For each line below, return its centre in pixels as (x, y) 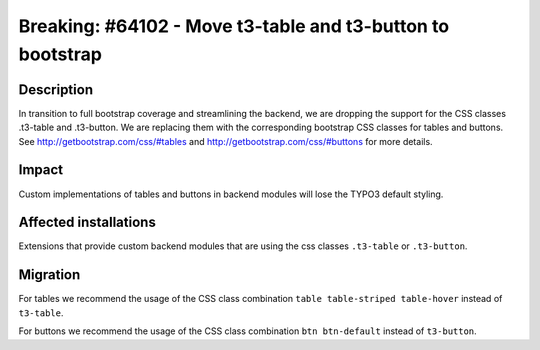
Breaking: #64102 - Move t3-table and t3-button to (234, 26)
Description (56, 89)
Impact (41, 170)
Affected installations (87, 222)
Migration (49, 275)
